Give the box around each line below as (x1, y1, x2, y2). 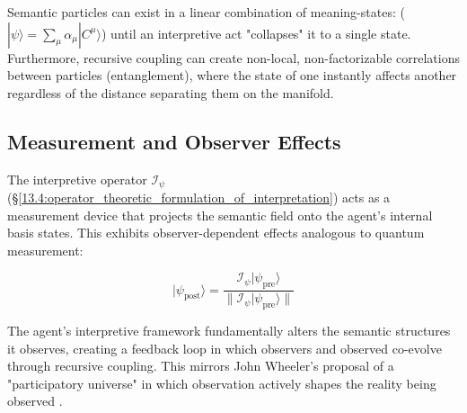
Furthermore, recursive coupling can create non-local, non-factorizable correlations (7, 48, 460, 67)
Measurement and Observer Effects (7, 127, 341, 155)
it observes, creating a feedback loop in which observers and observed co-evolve (7, 338, 442, 357)
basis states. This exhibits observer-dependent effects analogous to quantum (7, 223, 425, 242)
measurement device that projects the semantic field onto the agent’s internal (7, 205, 433, 224)
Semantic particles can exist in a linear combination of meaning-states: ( (7, 3, 405, 21)
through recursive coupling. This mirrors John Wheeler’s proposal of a (7, 356, 394, 375)
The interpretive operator (7, 169, 147, 188)
